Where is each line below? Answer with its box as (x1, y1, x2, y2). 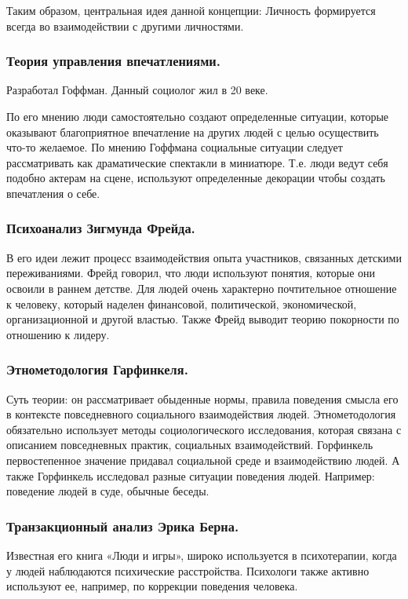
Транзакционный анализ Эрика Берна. (6, 516, 239, 535)
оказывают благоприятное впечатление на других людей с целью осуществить (6, 123, 379, 140)
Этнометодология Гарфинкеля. (6, 360, 188, 379)
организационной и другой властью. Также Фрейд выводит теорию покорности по (6, 311, 399, 327)
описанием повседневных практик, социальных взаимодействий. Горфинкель (6, 436, 373, 453)
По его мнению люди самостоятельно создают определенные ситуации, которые (6, 108, 389, 124)
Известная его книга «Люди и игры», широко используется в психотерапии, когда (6, 546, 397, 563)
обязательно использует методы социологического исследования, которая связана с (6, 421, 402, 437)
